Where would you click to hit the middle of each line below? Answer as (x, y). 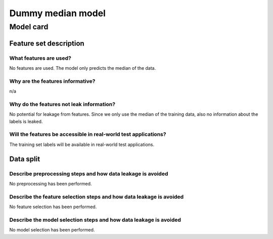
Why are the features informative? (52, 81)
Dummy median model (58, 13)
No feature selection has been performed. (53, 207)
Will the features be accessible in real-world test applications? (88, 134)
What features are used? (40, 58)
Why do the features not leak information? (62, 104)
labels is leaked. (26, 121)
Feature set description (47, 43)
